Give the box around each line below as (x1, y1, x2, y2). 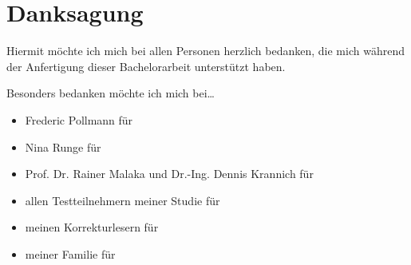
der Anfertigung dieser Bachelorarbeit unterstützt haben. (6, 57, 286, 74)
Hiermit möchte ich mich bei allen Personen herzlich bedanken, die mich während (6, 42, 405, 59)
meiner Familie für (25, 245, 116, 262)
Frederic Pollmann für (25, 111, 133, 128)
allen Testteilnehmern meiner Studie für (25, 192, 220, 208)
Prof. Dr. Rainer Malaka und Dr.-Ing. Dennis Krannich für (25, 165, 314, 182)
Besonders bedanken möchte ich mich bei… (6, 85, 215, 101)
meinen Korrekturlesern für (25, 219, 159, 235)
